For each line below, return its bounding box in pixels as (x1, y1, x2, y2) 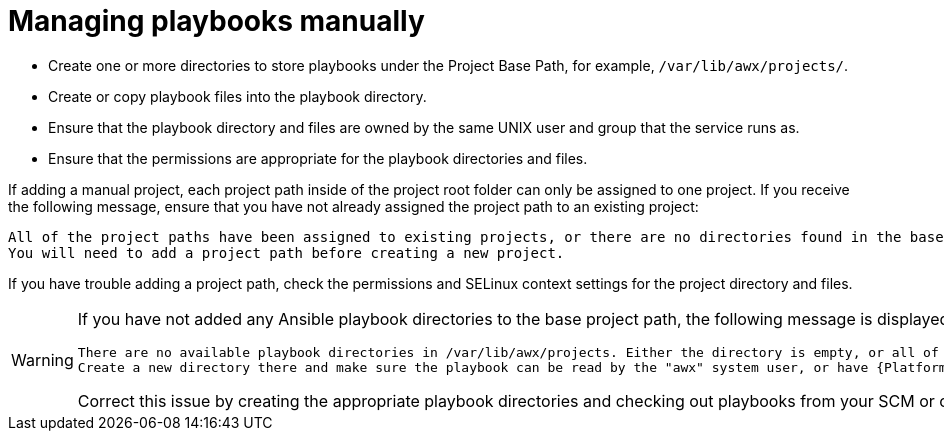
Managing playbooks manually (8, 4, 425, 38)
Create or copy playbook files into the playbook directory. (48, 87, 427, 105)
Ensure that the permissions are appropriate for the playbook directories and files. (48, 149, 588, 167)
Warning (11, 349, 74, 370)
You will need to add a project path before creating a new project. (8, 244, 565, 261)
